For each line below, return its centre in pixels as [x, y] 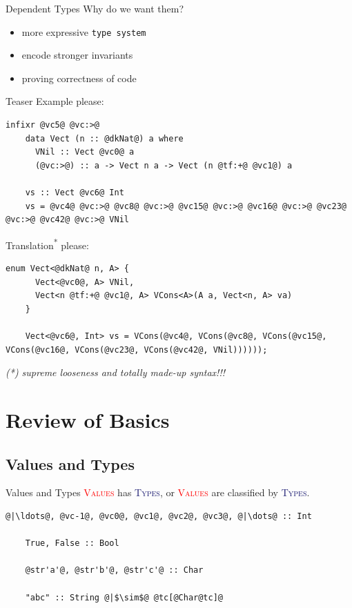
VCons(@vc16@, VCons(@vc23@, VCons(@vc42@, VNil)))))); [137, 350]
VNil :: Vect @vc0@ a [85, 152]
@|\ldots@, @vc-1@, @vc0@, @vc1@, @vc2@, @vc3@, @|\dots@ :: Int [159, 516]
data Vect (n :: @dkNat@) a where [104, 138]
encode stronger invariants [77, 55]
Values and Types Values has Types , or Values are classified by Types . [158, 492]
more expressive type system [84, 31]
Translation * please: [47, 244]
